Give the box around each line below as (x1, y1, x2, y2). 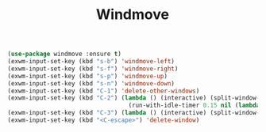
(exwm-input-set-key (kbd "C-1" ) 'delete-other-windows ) (7, 87, 200, 95)
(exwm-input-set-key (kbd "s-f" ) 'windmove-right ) (7, 65, 179, 73)
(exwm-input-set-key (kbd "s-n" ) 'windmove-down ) (7, 79, 175, 88)
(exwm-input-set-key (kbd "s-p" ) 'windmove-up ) (7, 72, 168, 80)
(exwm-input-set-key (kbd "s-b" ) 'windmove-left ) (7, 58, 175, 66)
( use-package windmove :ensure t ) (7, 50, 122, 58)
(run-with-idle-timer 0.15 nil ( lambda (128, 101, 260, 110)
